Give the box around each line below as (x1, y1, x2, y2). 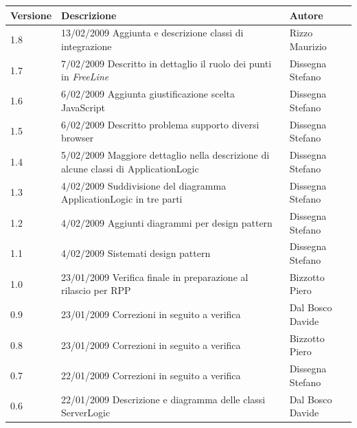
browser (61, 131, 94, 145)
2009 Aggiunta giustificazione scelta (85, 87, 235, 101)
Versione (10, 8, 52, 22)
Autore (289, 8, 323, 22)
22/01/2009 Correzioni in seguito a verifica (61, 368, 241, 382)
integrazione (61, 38, 112, 53)
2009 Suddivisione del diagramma (85, 178, 227, 192)
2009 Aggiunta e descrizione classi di (90, 25, 244, 40)
